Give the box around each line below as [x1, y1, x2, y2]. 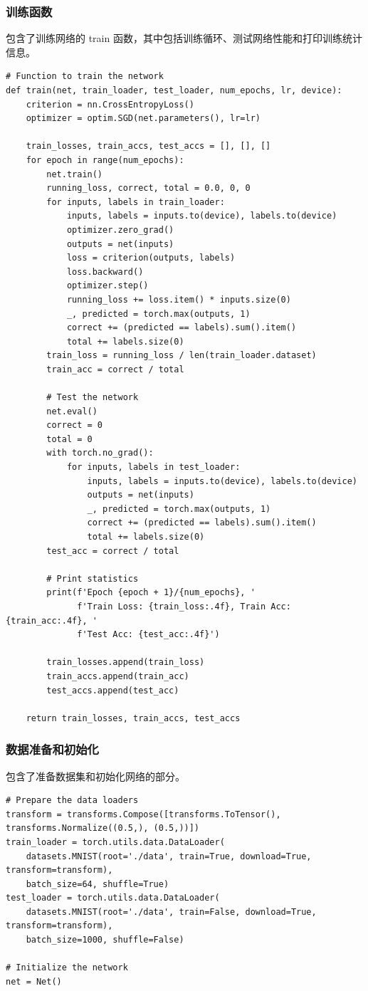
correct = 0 [46, 420, 103, 431]
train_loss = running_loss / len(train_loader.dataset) [46, 350, 317, 361]
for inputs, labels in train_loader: [46, 196, 225, 207]
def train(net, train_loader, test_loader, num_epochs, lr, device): [6, 85, 342, 95]
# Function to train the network [6, 71, 164, 82]
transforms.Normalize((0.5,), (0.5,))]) [6, 823, 200, 834]
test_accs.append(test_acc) [46, 685, 179, 696]
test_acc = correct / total [46, 545, 179, 556]
